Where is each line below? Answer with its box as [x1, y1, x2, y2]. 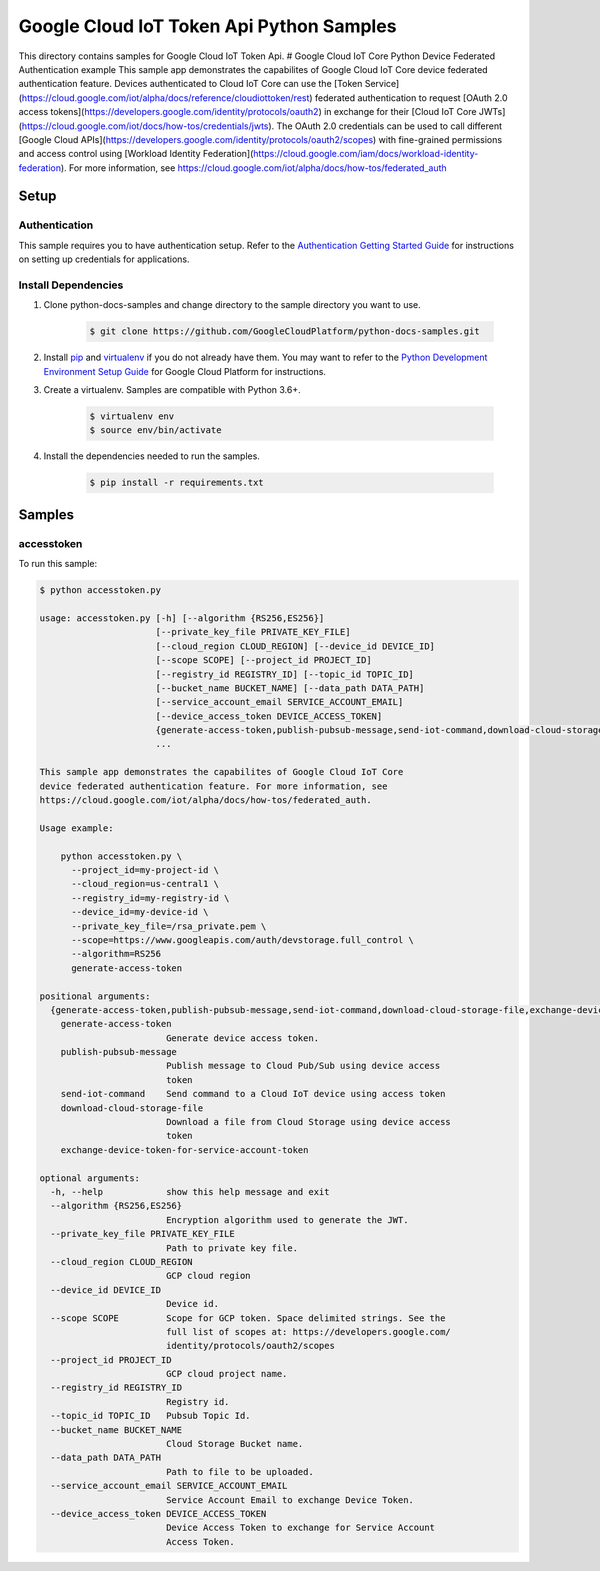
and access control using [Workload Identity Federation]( [18, 148, 254, 160]
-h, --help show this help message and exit [50, 1186, 330, 1197]
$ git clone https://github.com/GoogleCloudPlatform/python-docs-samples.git [89, 326, 480, 337]
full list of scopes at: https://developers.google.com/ [165, 1326, 452, 1337]
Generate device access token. [165, 1032, 320, 1044]
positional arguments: [39, 990, 151, 1002]
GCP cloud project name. [165, 1368, 288, 1380]
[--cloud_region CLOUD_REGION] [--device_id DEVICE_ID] [155, 640, 435, 652]
